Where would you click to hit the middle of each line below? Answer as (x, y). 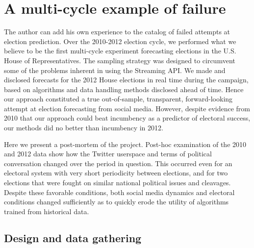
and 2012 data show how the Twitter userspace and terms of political (108, 154)
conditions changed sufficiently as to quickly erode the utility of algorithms (116, 202)
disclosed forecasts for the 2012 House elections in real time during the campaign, (126, 80)
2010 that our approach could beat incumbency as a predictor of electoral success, (127, 118)
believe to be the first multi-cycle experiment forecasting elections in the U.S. (120, 51)
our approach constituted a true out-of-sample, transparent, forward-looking (118, 99)
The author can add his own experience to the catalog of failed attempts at (117, 32)
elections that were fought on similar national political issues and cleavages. (117, 183)
